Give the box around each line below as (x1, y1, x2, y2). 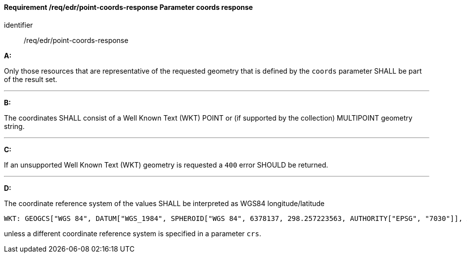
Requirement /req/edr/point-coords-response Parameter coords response (4, 3, 253, 11)
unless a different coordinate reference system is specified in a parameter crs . (4, 229, 261, 238)
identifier (4, 20, 33, 29)
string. (4, 122, 25, 130)
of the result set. (4, 75, 57, 84)
